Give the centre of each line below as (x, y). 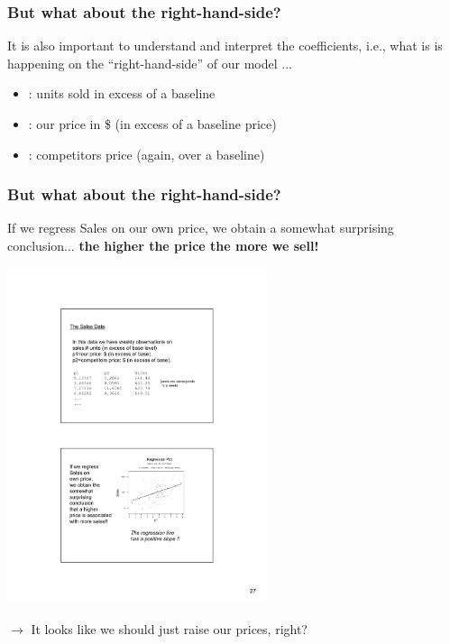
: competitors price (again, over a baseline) (147, 154)
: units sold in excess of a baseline (122, 93)
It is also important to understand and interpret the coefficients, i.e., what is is (225, 46)
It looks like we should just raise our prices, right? (169, 629)
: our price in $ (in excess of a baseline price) (152, 124)
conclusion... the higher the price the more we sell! (163, 245)
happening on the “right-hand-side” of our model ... (150, 63)
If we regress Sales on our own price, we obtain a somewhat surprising (201, 228)
